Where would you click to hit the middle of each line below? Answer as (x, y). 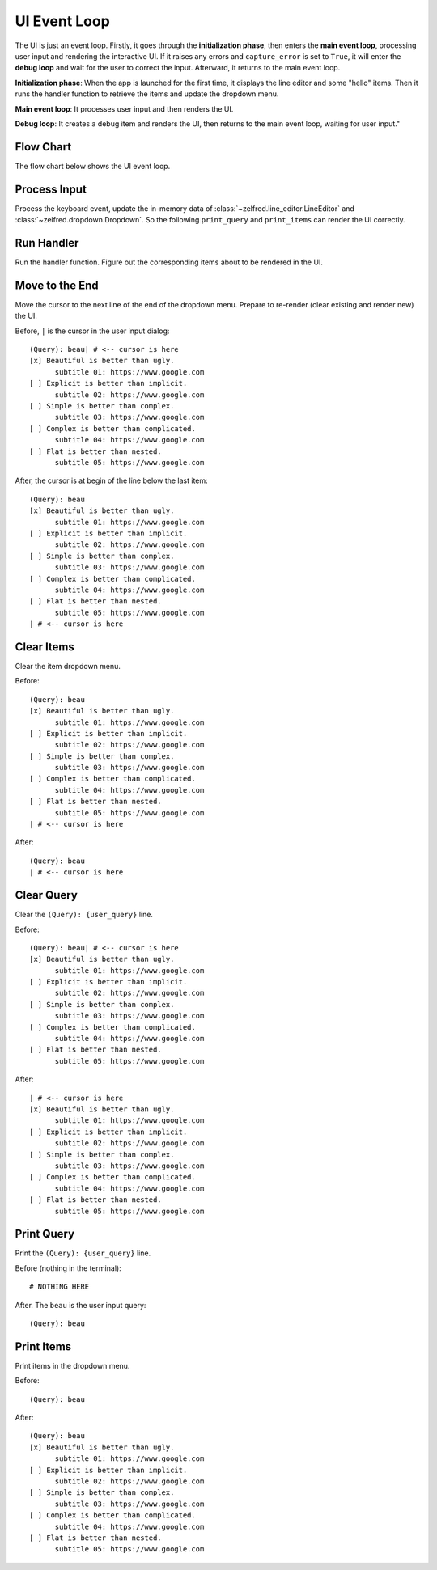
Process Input (51, 189)
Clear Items (45, 647)
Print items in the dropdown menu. (72, 1365)
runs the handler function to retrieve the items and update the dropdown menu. (147, 94)
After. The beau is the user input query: (81, 1305)
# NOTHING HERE (59, 1287)
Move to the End (57, 285)
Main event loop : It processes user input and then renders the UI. (124, 108)
